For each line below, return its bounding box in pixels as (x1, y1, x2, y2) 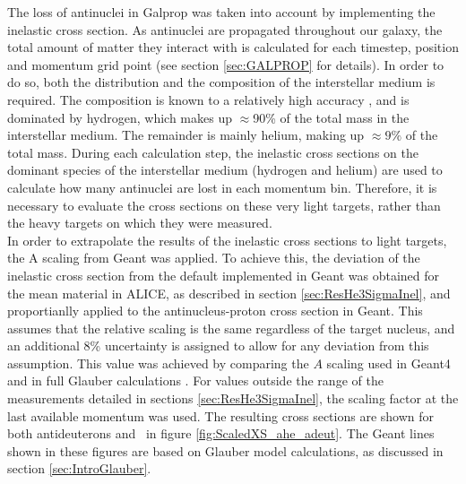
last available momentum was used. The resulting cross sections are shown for (7, 406, 434, 425)
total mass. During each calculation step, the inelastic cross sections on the (7, 143, 419, 161)
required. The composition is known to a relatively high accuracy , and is (7, 90, 410, 108)
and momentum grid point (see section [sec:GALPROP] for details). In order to (7, 55, 444, 73)
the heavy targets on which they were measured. (7, 213, 272, 232)
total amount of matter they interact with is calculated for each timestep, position (7, 38, 459, 56)
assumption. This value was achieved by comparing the (7, 353, 309, 372)
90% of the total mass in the (253, 108, 410, 126)
